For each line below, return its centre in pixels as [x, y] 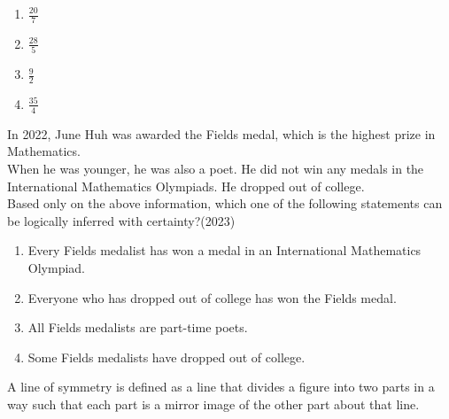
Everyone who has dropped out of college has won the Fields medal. [212, 297]
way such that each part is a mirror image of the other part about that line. [213, 403]
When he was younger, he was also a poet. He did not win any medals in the [216, 168]
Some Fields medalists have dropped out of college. [166, 357]
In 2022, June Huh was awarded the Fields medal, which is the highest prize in [221, 133]
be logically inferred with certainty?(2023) [121, 220]
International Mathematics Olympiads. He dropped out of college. [186, 186]
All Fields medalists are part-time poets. [138, 327]
